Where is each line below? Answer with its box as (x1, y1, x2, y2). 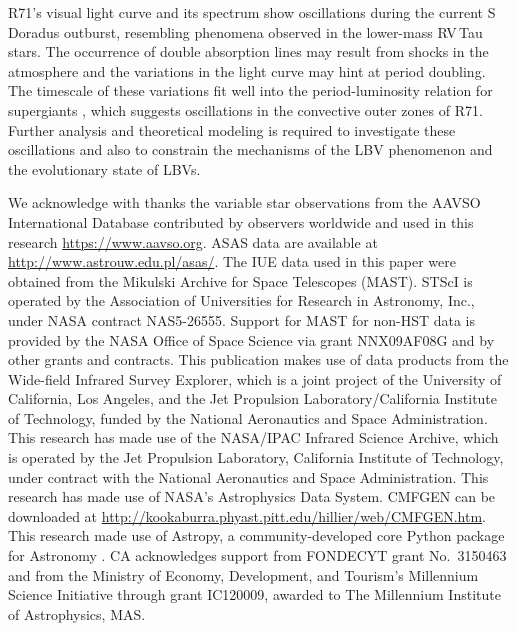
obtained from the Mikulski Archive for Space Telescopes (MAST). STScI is (8, 270, 473, 291)
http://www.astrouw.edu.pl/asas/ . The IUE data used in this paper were (8, 251, 456, 272)
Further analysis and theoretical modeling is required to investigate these (8, 119, 456, 140)
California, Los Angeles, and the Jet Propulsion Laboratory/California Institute (8, 388, 498, 409)
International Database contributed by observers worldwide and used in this (8, 211, 474, 232)
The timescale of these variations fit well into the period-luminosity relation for (8, 80, 493, 101)
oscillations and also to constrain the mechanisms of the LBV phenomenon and (8, 139, 493, 160)
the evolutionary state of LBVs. (8, 158, 201, 179)
